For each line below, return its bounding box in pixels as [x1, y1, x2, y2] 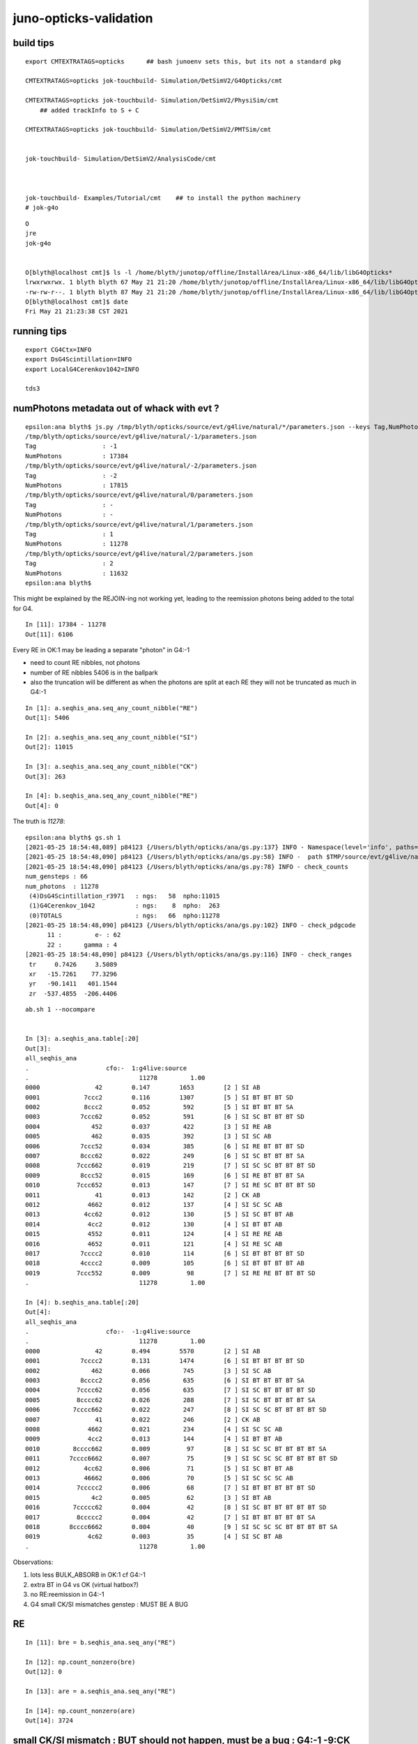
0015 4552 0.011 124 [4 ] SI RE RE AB [25, 1230, 283, 1238]
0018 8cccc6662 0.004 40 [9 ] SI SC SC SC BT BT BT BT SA [25, 1523, 338, 1531]
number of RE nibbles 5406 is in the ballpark [30, 668, 158, 677]
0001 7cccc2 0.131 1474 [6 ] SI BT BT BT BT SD [25, 1357, 304, 1365]
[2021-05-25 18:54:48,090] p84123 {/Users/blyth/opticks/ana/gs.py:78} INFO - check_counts [25, 862, 348, 871]
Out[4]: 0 [25, 802, 59, 809]
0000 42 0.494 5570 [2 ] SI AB [25, 1347, 261, 1355]
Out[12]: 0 [25, 1668, 63, 1676]
